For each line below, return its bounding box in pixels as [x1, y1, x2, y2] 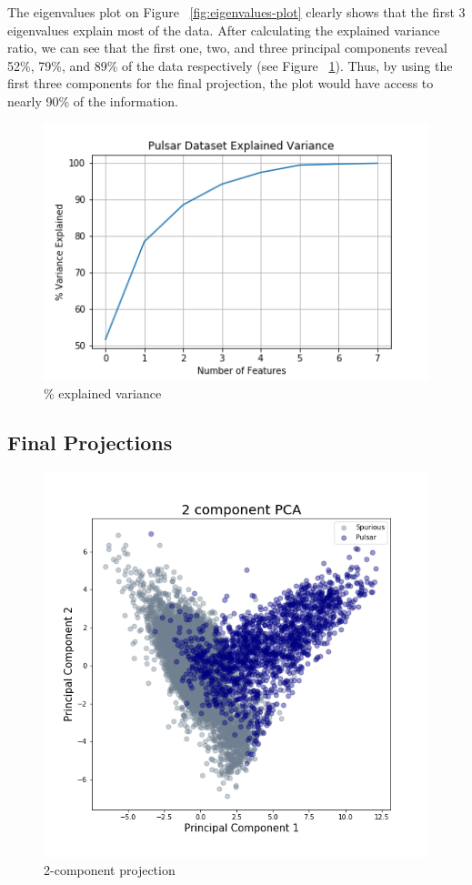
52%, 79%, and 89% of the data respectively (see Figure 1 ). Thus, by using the [7, 55, 453, 75]
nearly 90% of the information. [7, 91, 178, 110]
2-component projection [44, 860, 176, 880]
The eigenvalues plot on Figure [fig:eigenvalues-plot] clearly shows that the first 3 [7, 3, 466, 21]
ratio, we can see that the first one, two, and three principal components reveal [7, 38, 447, 57]
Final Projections [7, 427, 173, 456]
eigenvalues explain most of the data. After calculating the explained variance [7, 20, 440, 39]
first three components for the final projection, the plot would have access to [7, 74, 434, 93]
